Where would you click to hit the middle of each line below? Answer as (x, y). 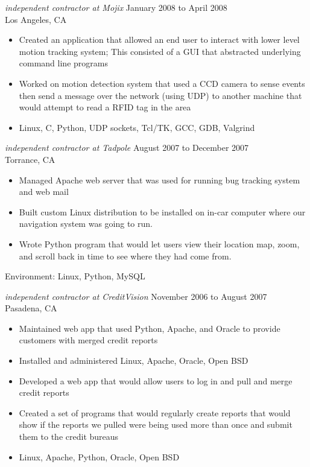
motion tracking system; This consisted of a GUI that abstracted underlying (160, 51)
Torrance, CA (30, 159)
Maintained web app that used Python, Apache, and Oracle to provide (150, 328)
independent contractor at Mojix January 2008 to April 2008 (116, 7)
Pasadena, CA (31, 308)
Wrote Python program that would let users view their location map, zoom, (159, 243)
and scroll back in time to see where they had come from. (125, 256)
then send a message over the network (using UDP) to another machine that (160, 95)
